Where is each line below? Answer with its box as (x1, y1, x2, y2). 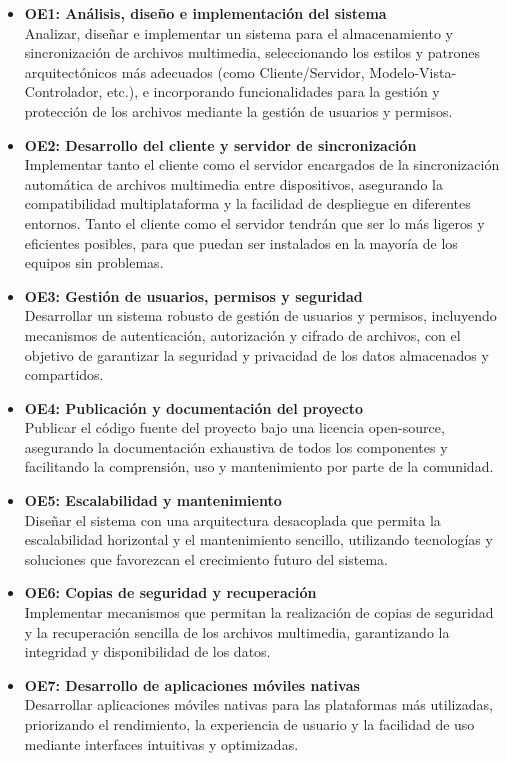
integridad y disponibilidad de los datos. (24, 641, 271, 662)
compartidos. (24, 364, 104, 385)
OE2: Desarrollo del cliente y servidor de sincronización (24, 134, 417, 155)
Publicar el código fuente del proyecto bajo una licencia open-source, (24, 417, 445, 438)
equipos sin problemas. (24, 252, 164, 273)
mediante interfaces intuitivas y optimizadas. (24, 733, 299, 754)
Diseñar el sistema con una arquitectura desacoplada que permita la (24, 509, 441, 530)
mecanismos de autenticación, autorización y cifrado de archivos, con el (24, 324, 461, 345)
